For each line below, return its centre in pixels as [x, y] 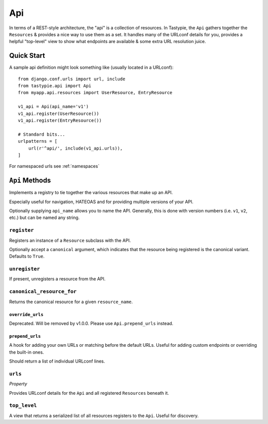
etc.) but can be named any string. [44, 217]
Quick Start [27, 56]
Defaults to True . [27, 256]
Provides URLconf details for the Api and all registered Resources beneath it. [89, 393]
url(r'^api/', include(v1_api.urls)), [75, 148]
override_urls [26, 314]
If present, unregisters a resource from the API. [57, 279]
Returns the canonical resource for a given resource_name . [71, 302]
